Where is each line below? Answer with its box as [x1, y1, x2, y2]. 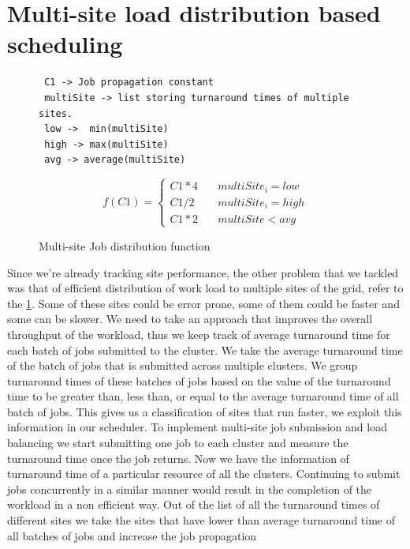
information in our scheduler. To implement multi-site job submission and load [7, 419, 387, 435]
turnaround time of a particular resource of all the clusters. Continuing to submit [7, 465, 401, 482]
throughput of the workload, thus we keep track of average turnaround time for [7, 325, 390, 342]
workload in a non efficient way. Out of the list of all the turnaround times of [7, 496, 380, 513]
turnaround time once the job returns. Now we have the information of [7, 449, 349, 466]
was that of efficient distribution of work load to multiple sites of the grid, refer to [7, 280, 404, 296]
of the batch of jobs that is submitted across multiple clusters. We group [7, 357, 358, 374]
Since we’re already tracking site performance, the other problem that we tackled [7, 264, 399, 280]
